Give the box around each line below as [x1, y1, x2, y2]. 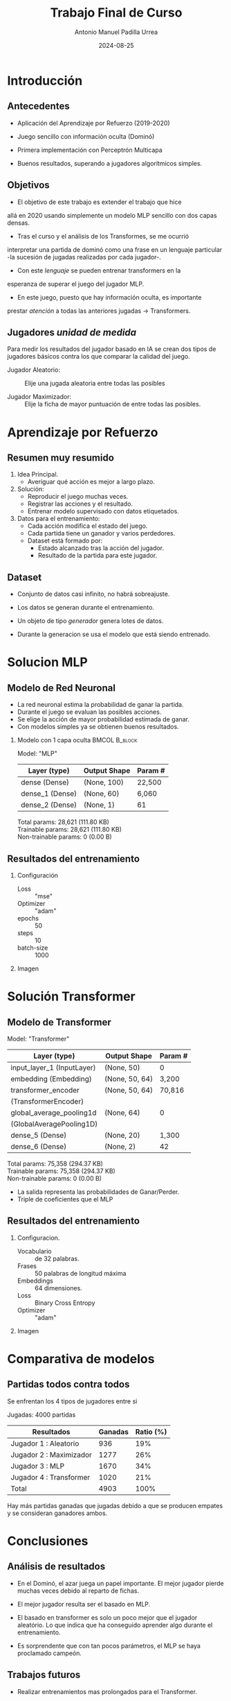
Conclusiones [7, 1533, 89, 1548]
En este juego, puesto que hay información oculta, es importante [17, 293, 202, 301]
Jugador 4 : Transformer [10, 1472, 91, 1482]
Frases [17, 1261, 37, 1270]
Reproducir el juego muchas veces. [27, 493, 129, 501]
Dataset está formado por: [27, 536, 103, 545]
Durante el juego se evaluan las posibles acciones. [17, 708, 162, 716]
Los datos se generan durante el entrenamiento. [17, 604, 154, 612]
